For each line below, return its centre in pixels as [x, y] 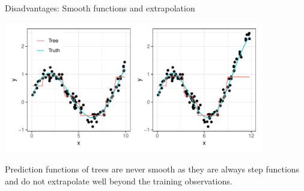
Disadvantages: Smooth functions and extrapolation [100, 8]
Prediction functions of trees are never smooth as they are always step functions [152, 169]
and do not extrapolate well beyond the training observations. [119, 181]
